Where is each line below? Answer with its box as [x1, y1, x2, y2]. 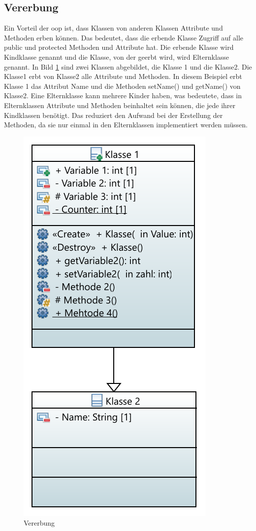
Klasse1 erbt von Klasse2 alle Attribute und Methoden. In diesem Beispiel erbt [4, 71, 242, 81]
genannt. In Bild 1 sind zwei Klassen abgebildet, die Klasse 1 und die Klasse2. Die [4, 61, 252, 72]
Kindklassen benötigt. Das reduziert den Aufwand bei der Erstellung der [4, 110, 223, 120]
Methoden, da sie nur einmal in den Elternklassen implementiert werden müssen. [4, 119, 248, 130]
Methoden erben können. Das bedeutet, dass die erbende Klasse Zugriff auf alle [4, 32, 244, 42]
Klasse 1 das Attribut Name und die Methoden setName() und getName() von [4, 80, 241, 91]
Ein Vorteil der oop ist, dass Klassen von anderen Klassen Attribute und [4, 23, 223, 33]
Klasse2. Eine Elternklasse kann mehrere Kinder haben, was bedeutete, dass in [4, 90, 242, 101]
